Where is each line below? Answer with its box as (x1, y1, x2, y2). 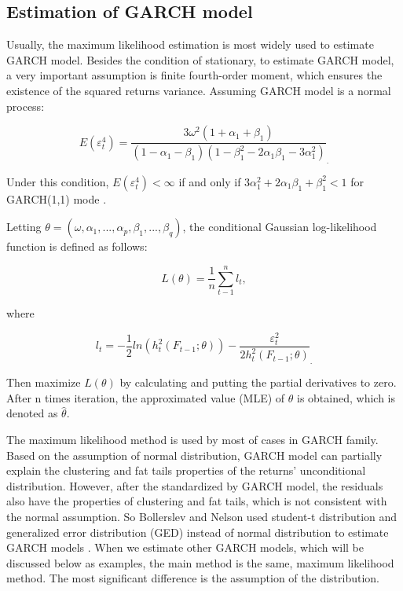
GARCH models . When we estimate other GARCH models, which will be (6, 539, 365, 556)
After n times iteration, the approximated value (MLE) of (6, 389, 285, 406)
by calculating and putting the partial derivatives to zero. (119, 374, 397, 391)
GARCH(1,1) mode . (6, 190, 107, 207)
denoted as (6, 405, 58, 421)
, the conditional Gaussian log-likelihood (182, 218, 377, 235)
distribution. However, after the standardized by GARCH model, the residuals (6, 477, 383, 494)
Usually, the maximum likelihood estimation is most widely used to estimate (6, 36, 374, 53)
